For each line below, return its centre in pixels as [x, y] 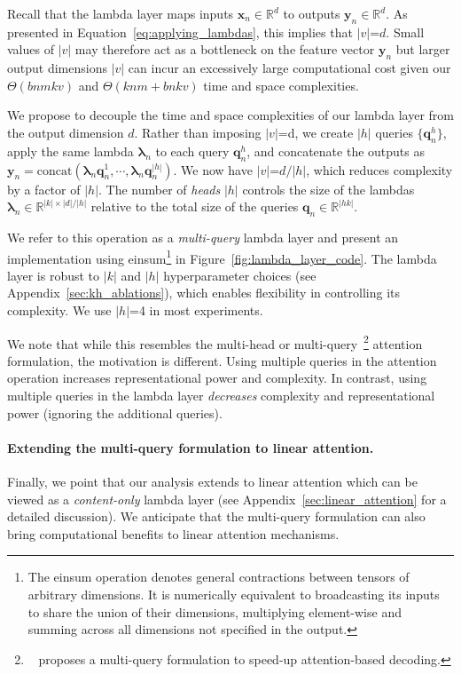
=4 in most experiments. [196, 309]
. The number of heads [160, 189]
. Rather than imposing [198, 132]
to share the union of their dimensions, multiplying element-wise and [215, 611]
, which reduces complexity [379, 169]
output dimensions [57, 68]
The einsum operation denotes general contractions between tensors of [219, 577]
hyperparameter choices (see [240, 275]
